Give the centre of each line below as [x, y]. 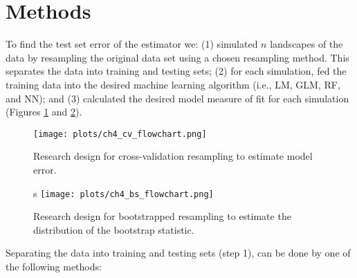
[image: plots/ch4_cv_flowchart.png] [120, 134]
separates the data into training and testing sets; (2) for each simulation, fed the [176, 71]
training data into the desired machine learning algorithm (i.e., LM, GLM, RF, [173, 84]
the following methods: [54, 266]
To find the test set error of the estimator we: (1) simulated [132, 44]
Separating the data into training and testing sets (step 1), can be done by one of [178, 253]
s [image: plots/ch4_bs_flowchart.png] [123, 193]
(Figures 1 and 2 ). [44, 112]
